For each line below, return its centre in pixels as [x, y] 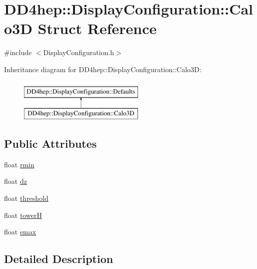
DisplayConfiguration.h [79, 52]
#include [18, 52]
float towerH [23, 215]
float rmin [19, 164]
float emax [20, 232]
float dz [15, 181]
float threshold [26, 198]
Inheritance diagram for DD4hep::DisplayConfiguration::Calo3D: [103, 69]
